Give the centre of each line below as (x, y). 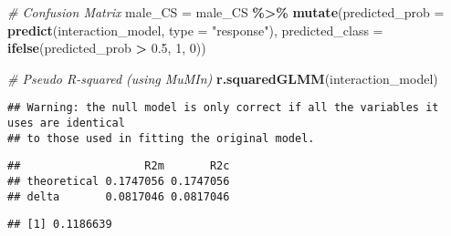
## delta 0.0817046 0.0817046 (119, 196)
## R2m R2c (119, 166)
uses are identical (66, 123)
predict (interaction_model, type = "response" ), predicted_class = (195, 30)
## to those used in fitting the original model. (161, 138)
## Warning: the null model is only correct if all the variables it (223, 108)
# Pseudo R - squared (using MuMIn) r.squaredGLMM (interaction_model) (223, 78)
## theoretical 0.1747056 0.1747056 (119, 181)
